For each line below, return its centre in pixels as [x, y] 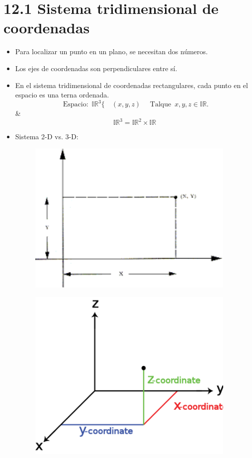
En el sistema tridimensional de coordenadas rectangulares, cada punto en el [131, 85]
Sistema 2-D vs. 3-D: [47, 137]
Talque [161, 105]
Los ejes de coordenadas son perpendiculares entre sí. [96, 68]
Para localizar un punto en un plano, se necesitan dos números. [111, 51]
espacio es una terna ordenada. [62, 95]
